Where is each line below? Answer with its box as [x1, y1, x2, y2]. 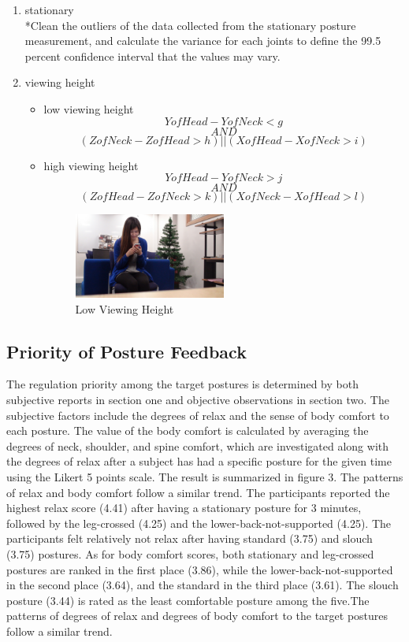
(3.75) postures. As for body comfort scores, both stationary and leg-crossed [6, 545, 374, 562]
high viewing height [43, 157, 139, 173]
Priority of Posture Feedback [6, 339, 247, 363]
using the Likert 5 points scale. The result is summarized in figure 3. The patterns [6, 468, 403, 484]
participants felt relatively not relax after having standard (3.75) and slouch [6, 530, 373, 547]
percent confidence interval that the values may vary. [24, 47, 281, 64]
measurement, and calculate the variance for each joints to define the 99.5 [24, 32, 381, 49]
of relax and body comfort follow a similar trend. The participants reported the [6, 484, 390, 500]
